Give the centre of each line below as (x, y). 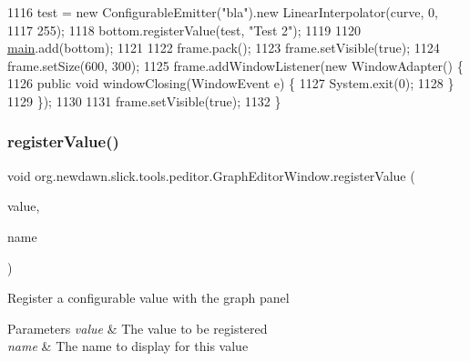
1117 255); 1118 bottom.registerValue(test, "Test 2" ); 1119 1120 (184, 30)
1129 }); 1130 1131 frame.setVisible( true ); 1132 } (144, 100)
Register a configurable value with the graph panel (148, 298)
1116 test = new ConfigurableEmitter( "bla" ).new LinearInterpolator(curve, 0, (223, 12)
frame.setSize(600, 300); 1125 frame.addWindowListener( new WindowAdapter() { (235, 65)
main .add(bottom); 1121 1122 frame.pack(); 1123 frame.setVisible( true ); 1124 (224, 48)
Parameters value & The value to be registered (138, 328)
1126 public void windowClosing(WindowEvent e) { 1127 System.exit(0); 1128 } (231, 83)
